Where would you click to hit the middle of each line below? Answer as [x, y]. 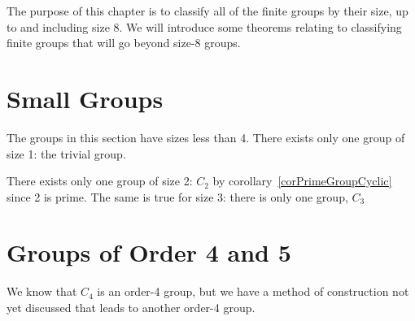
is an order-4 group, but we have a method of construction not [253, 291]
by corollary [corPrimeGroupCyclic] [302, 181]
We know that [42, 291]
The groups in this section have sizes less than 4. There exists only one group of [206, 137]
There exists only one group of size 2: [100, 181]
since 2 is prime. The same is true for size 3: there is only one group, [177, 196]
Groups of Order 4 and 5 [149, 252]
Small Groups [85, 98]
